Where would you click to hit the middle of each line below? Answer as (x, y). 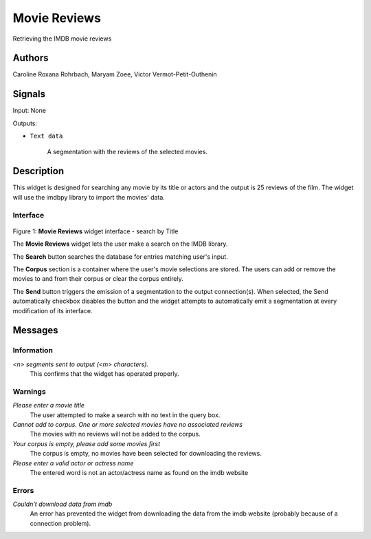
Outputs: (25, 123)
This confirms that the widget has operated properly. (105, 374)
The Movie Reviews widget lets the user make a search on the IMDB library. (120, 244)
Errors (23, 490)
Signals (29, 94)
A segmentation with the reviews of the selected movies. (127, 151)
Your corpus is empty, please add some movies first (87, 443)
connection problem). (60, 523)
